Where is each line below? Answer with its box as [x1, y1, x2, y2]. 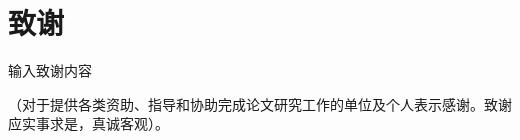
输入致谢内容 [8, 60, 92, 81]
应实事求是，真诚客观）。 [8, 113, 169, 134]
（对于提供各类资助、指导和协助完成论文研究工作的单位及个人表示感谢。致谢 [8, 93, 512, 114]
